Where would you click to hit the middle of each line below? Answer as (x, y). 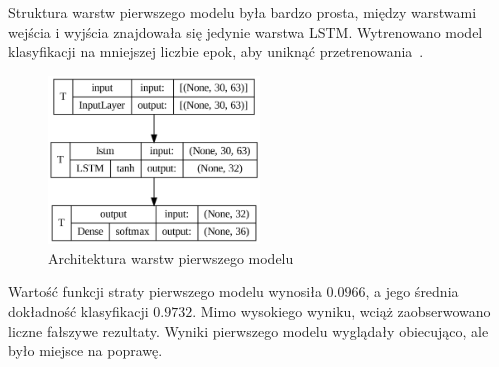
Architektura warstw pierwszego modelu (171, 257)
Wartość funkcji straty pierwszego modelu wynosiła (165, 291)
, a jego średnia (412, 291)
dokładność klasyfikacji (78, 311)
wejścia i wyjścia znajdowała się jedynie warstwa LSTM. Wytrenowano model (245, 31)
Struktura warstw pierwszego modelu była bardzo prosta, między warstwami (242, 12)
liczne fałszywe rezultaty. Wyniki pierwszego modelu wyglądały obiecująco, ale (248, 330)
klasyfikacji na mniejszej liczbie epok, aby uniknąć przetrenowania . (216, 51)
